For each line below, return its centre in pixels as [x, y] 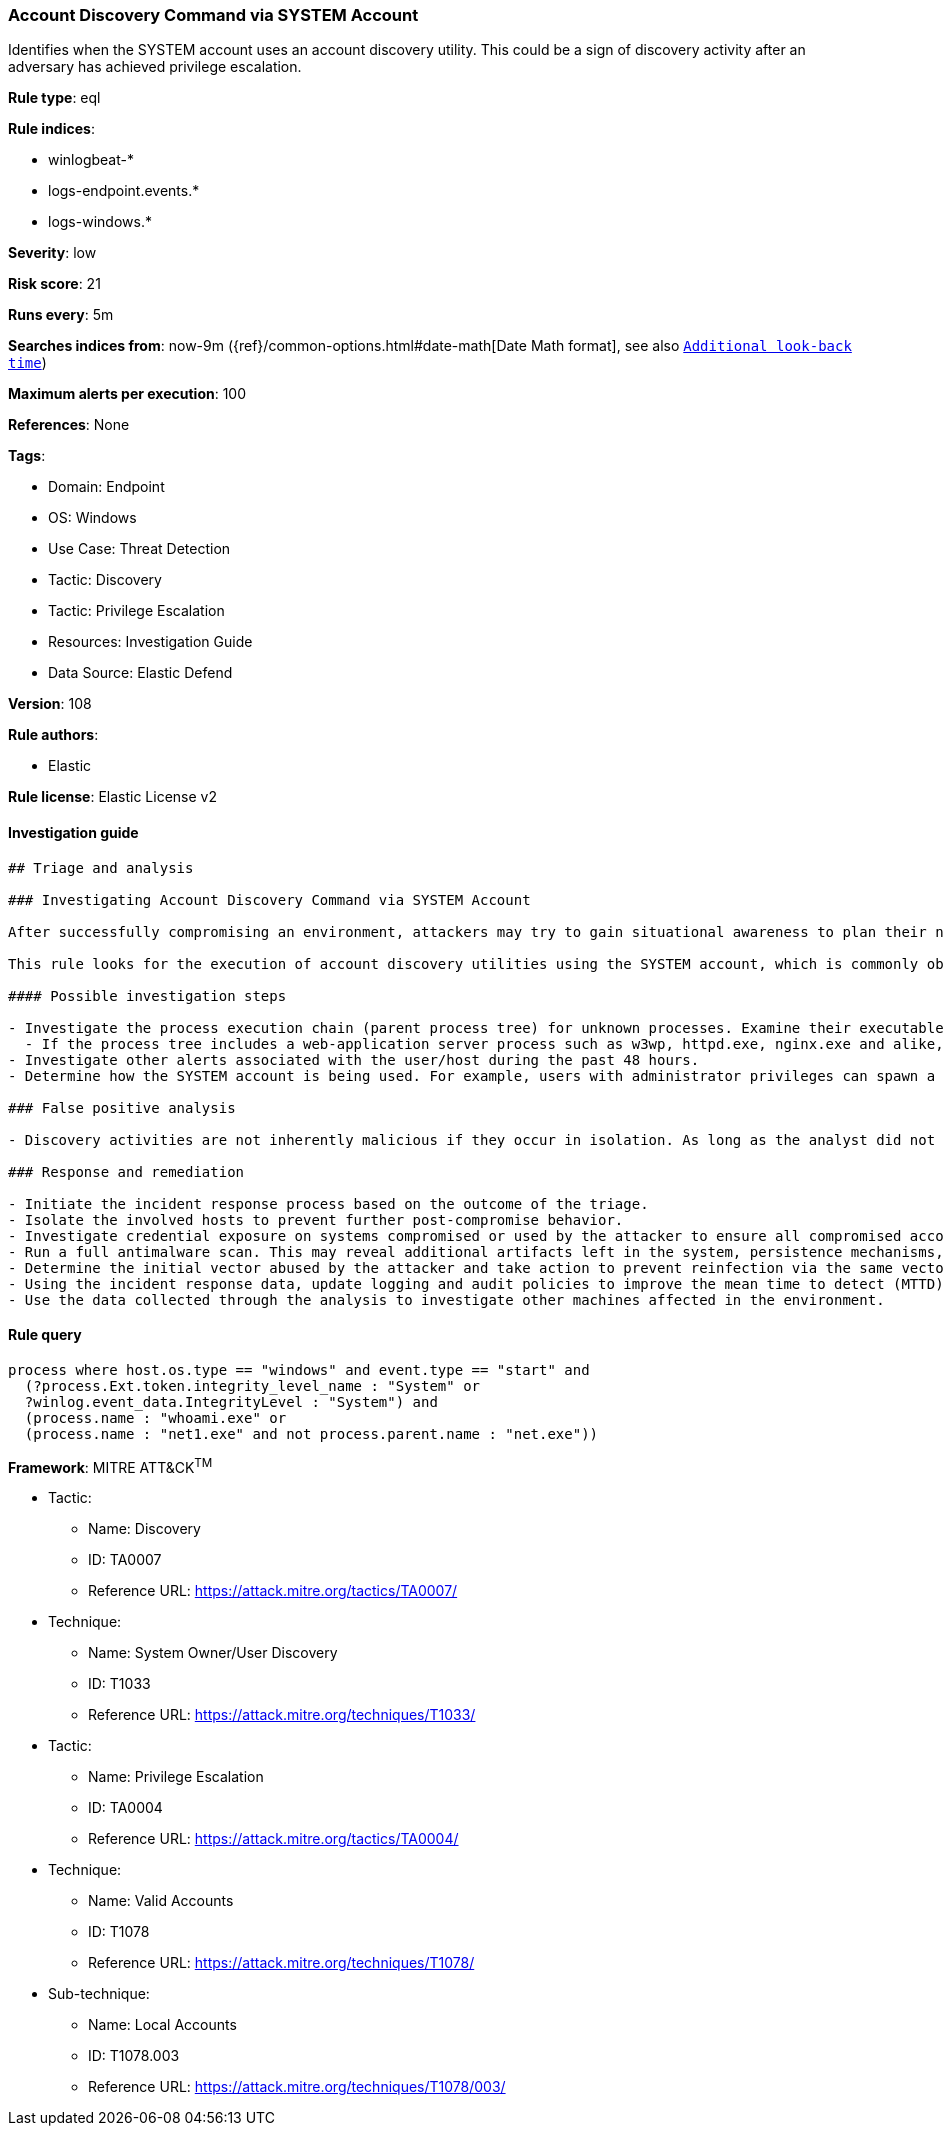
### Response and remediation [126, 1171]
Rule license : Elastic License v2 [112, 797]
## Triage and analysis [101, 867]
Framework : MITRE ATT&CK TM [110, 1465]
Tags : [27, 456]
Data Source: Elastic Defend [140, 673]
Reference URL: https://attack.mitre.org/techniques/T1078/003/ [297, 2087]
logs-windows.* [100, 222]
